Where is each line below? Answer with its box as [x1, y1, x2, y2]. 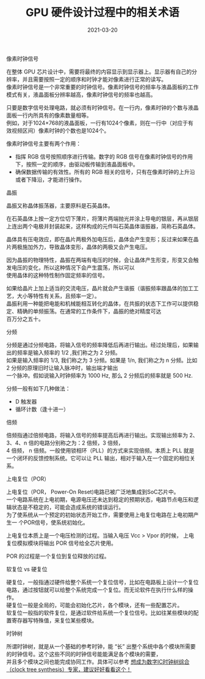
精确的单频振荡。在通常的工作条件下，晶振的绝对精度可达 [16, 307, 162, 315]
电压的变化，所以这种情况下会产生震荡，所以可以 [11, 264, 135, 271]
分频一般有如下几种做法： [6, 385, 71, 392]
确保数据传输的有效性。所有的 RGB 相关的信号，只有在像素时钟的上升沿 [15, 168, 195, 175]
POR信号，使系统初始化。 [23, 519, 88, 526]
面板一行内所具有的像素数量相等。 [6, 111, 92, 119]
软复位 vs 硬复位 [6, 565, 48, 572]
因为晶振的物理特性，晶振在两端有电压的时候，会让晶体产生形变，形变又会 [6, 256, 193, 263]
